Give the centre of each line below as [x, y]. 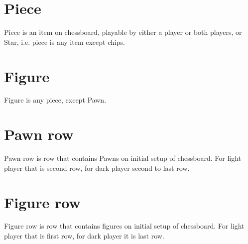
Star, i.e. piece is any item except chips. [64, 42]
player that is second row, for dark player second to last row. [97, 168]
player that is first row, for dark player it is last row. [84, 236]
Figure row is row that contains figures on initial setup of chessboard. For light [124, 226]
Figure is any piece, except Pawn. [55, 100]
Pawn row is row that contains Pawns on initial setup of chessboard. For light [123, 158]
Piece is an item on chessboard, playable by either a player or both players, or [123, 32]
